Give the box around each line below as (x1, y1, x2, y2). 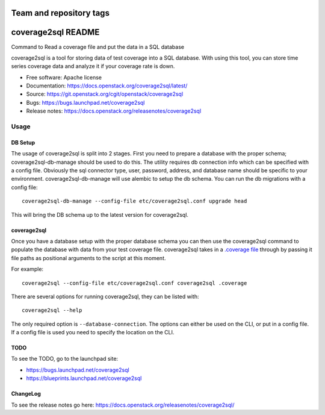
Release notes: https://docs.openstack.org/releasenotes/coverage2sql (26, 107, 202, 114)
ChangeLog (11, 390, 42, 398)
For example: (11, 266, 44, 273)
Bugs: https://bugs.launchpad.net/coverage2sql (26, 99, 145, 106)
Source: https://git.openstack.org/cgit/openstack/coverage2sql (26, 90, 184, 98)
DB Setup (11, 139, 36, 146)
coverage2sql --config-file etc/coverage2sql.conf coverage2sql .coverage (22, 279, 247, 286)
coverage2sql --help (22, 307, 82, 314)
